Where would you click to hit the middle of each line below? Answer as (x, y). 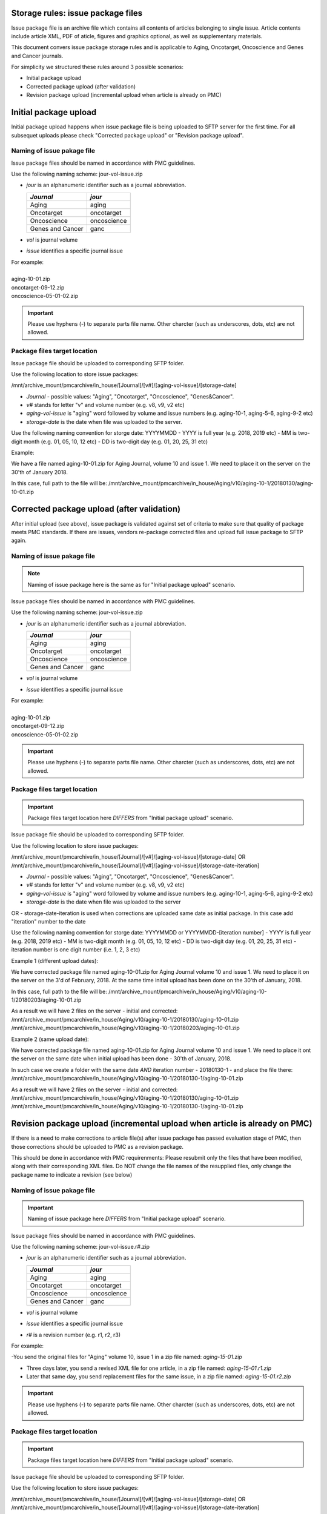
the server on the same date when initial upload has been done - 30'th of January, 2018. (121, 1059)
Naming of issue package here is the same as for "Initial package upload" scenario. (131, 584)
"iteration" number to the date (48, 921)
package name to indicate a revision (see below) (72, 1174)
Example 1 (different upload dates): (55, 960)
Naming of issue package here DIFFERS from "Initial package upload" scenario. (127, 1219)
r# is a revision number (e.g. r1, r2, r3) (74, 1335)
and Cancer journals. (37, 56)
